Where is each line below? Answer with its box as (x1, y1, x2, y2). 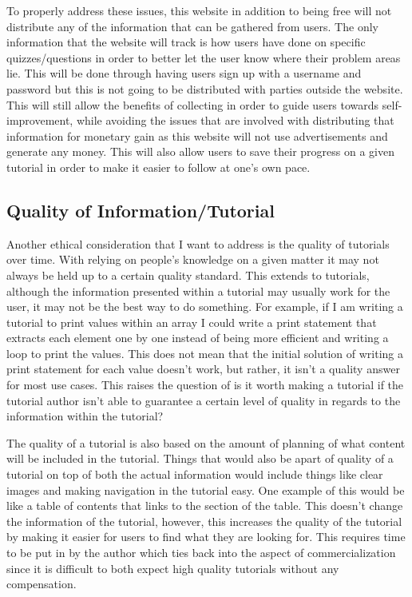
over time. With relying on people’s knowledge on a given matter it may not (6, 251, 379, 268)
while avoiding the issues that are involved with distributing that (76, 112, 394, 129)
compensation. (6, 575, 77, 592)
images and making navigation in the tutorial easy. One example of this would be (6, 481, 405, 498)
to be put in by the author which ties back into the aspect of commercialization (6, 544, 396, 561)
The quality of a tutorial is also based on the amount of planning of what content (6, 434, 406, 451)
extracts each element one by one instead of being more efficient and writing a (6, 329, 389, 346)
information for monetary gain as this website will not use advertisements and (6, 127, 388, 144)
